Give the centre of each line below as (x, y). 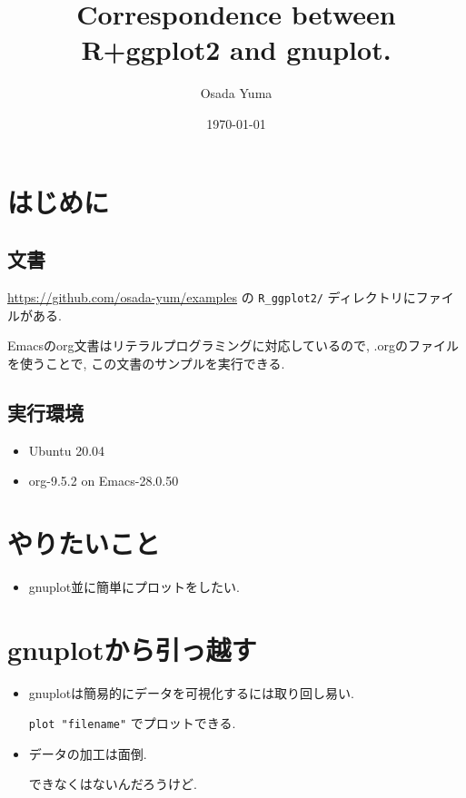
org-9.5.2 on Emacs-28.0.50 (104, 481)
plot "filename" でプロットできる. (132, 723)
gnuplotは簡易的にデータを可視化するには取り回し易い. (191, 692)
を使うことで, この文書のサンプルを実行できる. (146, 363)
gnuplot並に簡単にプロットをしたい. (134, 586)
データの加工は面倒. (88, 753)
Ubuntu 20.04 (67, 450)
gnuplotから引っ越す (132, 649)
